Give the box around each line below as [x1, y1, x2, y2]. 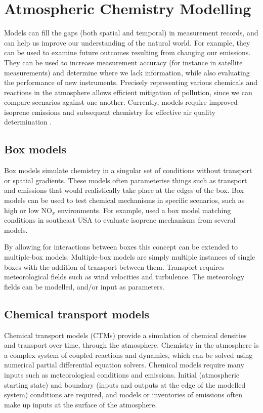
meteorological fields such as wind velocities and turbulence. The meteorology [4, 271, 245, 282]
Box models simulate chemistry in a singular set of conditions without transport [4, 165, 252, 176]
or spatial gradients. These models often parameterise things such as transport [4, 175, 247, 185]
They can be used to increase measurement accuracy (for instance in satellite [4, 57, 243, 67]
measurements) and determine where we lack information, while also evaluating [4, 67, 250, 77]
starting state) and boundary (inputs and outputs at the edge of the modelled [4, 379, 246, 390]
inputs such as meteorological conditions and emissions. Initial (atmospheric [4, 369, 240, 380]
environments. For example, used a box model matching [57, 204, 231, 215]
